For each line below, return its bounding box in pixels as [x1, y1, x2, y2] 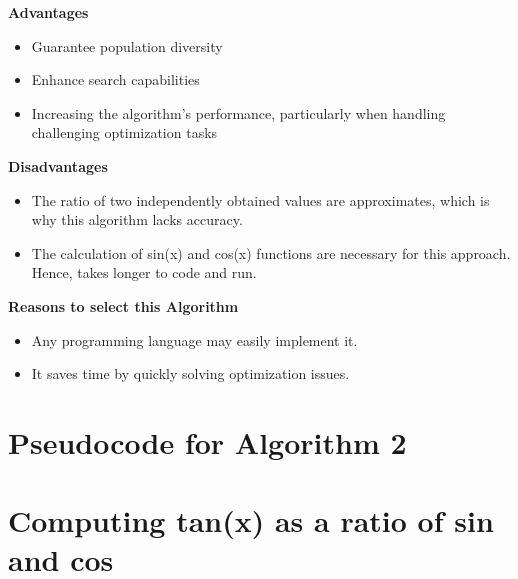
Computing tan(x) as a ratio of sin [8, 500, 494, 541]
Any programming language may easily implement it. [31, 329, 358, 350]
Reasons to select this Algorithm [8, 295, 239, 316]
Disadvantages [8, 155, 108, 176]
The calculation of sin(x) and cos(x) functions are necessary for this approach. [31, 242, 511, 263]
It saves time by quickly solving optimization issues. [31, 363, 350, 384]
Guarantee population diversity [31, 35, 223, 56]
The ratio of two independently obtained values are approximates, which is [31, 189, 490, 210]
